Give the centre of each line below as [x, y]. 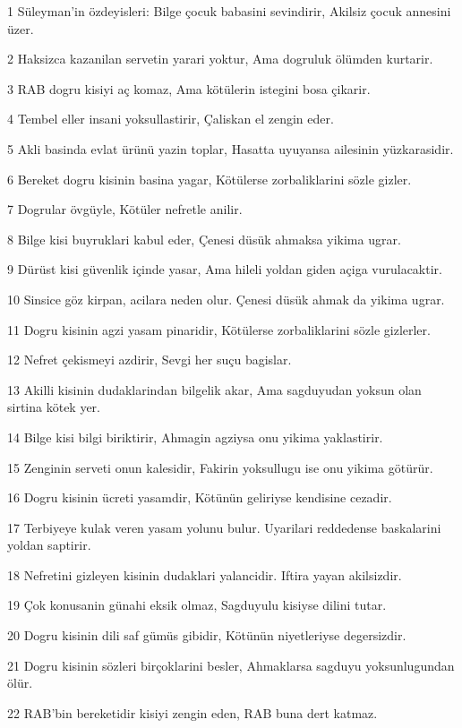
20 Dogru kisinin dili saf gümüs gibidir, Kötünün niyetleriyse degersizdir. [207, 635]
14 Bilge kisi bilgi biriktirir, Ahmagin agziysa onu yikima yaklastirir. [195, 437]
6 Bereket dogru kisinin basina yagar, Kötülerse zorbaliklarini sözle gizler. [210, 179]
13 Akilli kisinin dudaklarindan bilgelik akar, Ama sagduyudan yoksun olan [214, 389]
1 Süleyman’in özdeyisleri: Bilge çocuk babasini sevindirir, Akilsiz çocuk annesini [229, 11]
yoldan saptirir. [49, 545]
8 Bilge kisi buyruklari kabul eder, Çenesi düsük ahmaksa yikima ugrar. [204, 239]
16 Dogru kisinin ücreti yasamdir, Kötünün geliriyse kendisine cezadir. [200, 497]
